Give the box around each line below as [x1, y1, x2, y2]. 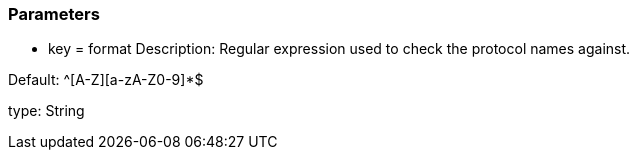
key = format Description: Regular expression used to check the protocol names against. [48, 40, 631, 58]
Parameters [8, 4, 100, 24]
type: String [8, 102, 85, 120]
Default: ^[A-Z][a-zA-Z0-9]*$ [8, 71, 204, 89]
